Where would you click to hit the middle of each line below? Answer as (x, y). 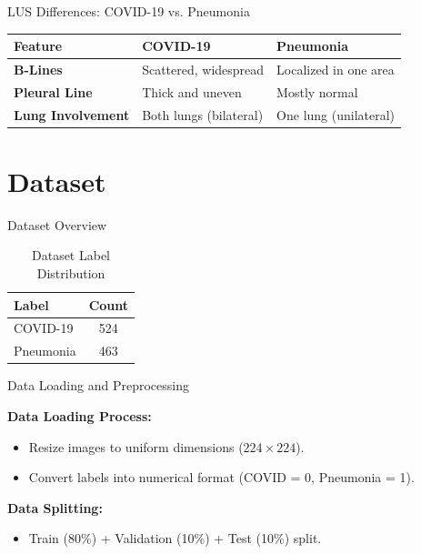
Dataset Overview (57, 224)
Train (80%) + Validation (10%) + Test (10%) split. (175, 538)
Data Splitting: (55, 507)
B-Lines (38, 69)
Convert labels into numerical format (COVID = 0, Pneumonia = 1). (221, 477)
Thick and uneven (192, 91)
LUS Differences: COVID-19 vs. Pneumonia (129, 11)
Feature (38, 46)
